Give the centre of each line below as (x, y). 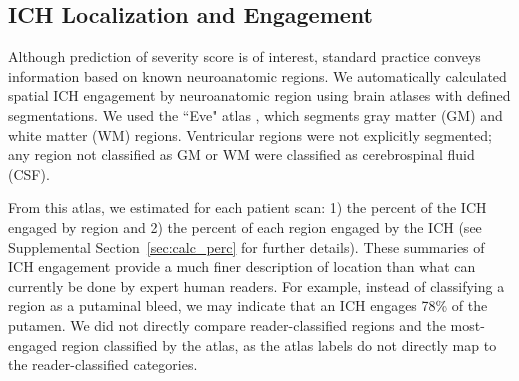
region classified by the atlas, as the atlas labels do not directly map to (279, 344)
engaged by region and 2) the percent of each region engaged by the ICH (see (245, 226)
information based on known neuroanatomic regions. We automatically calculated (257, 75)
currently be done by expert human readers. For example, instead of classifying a (256, 285)
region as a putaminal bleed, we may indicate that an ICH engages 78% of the (248, 305)
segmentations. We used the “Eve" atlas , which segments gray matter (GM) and (255, 114)
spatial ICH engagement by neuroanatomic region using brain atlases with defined (259, 95)
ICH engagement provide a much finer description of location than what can (242, 266)
